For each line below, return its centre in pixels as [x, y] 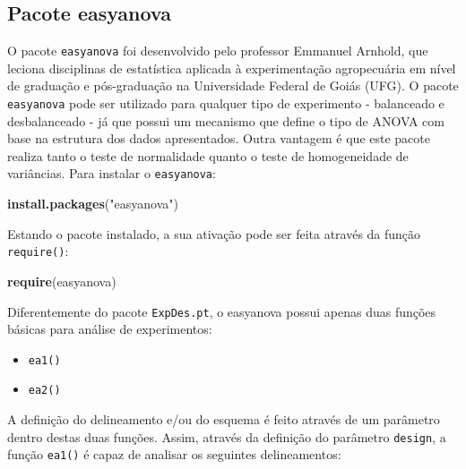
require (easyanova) [62, 281]
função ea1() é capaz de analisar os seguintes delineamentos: [174, 454]
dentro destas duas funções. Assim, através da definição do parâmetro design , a [227, 436]
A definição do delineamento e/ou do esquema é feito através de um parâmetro [224, 419]
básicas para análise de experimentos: [110, 329]
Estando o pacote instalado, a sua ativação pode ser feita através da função [214, 233]
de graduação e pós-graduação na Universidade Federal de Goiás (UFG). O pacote [233, 85]
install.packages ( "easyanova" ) [93, 204]
